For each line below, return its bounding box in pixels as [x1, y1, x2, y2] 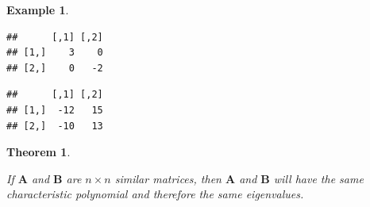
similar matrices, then [114, 170, 222, 186]
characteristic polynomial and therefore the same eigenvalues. [6, 186, 304, 202]
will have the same [273, 170, 364, 186]
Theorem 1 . [6, 144, 71, 160]
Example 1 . [6, 2, 69, 17]
